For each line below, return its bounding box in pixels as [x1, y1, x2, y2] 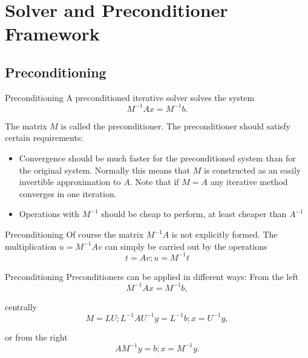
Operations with [19, 207, 80, 220]
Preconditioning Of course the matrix [5, 228, 144, 241]
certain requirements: [5, 131, 84, 144]
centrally [5, 300, 37, 313]
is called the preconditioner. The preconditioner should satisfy [61, 119, 290, 132]
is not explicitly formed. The [171, 228, 278, 241]
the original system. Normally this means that [19, 163, 191, 176]
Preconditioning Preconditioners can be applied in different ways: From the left [5, 270, 299, 282]
